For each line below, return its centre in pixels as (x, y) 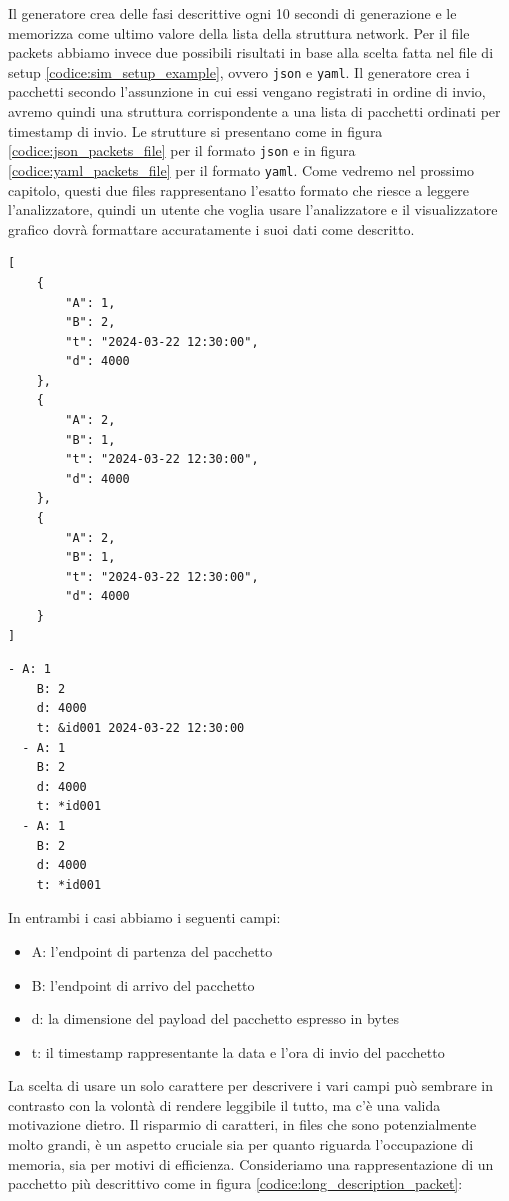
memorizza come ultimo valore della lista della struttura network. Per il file (239, 32)
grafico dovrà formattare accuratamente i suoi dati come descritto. (211, 228)
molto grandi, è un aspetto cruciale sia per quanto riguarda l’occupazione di (241, 1144)
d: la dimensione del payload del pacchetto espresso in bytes (215, 1018)
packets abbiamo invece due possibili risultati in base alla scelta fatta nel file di (251, 52)
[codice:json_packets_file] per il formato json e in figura (182, 150)
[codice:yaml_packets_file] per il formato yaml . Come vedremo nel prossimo (241, 169)
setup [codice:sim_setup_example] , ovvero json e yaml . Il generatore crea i (239, 71)
